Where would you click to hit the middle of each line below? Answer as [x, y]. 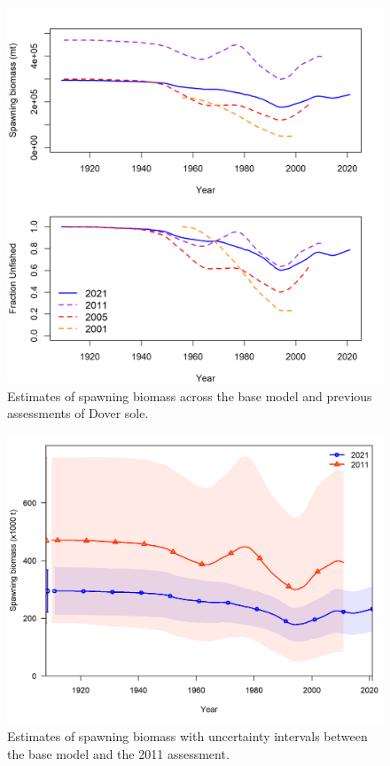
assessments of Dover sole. [78, 413]
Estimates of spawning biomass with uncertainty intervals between [187, 736]
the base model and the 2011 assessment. [118, 753]
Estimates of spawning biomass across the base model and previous [190, 395]
